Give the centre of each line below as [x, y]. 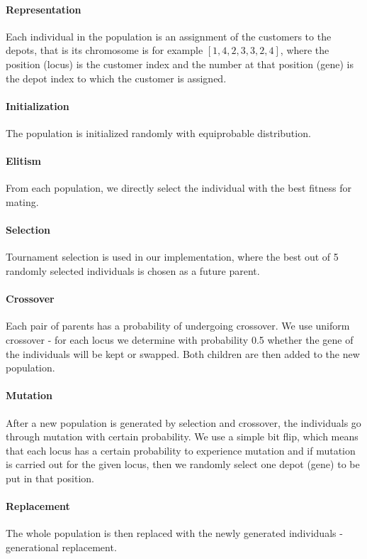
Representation [44, 9]
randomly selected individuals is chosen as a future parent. [133, 270]
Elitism [24, 161]
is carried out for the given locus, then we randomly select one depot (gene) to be [183, 464]
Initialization [38, 105]
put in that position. [50, 478]
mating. [22, 201]
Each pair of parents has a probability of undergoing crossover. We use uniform [178, 326]
